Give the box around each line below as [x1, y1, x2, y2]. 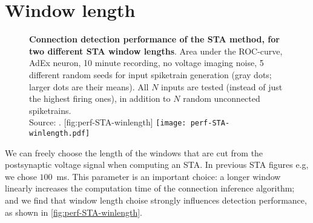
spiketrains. [29, 104, 71, 116]
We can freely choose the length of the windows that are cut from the [5, 146, 263, 159]
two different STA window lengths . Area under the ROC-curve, [29, 44, 283, 57]
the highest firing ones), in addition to [29, 92, 171, 105]
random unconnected [183, 92, 260, 105]
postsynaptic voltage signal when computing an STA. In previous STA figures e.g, [5, 158, 309, 171]
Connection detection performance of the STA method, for [29, 33, 280, 45]
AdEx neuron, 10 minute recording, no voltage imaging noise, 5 [29, 56, 264, 69]
